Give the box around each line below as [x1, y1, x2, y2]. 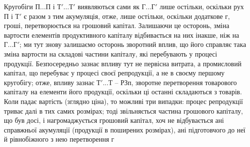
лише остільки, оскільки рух [159, 1, 244, 11]
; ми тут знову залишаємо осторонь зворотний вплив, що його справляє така [19, 39, 246, 49]
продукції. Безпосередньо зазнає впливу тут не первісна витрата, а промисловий [4, 58, 242, 68]
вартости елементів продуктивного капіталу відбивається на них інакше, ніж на [4, 29, 239, 40]
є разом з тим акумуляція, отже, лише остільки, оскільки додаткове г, [23, 11, 230, 21]
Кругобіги [4, 1, 33, 11]
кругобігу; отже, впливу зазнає [4, 77, 95, 87]
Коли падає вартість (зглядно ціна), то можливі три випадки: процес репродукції [4, 96, 243, 106]
